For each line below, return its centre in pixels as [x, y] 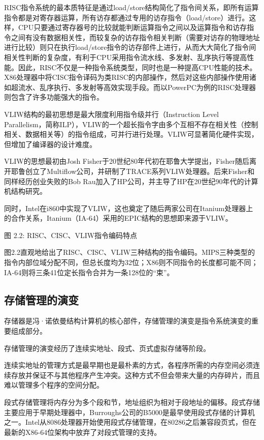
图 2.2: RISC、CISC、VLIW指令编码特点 [71, 235]
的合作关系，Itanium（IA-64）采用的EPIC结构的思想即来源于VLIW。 [118, 218]
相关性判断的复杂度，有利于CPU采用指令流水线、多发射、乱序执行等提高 [126, 57]
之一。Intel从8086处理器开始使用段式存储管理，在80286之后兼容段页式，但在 [130, 422]
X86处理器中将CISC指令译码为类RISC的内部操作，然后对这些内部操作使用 [127, 77]
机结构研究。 [25, 191]
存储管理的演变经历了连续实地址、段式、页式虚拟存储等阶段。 [107, 348]
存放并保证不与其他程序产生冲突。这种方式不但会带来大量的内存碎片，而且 [135, 375]
